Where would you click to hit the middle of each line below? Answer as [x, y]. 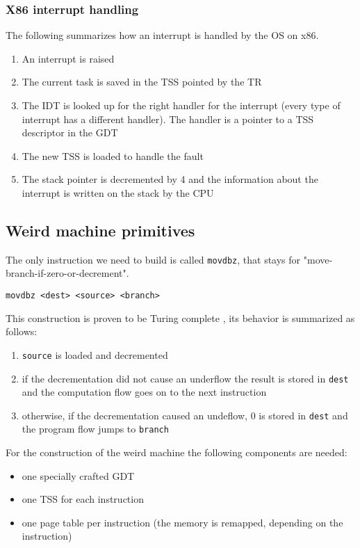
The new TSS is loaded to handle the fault [113, 155]
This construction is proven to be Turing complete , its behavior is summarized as [180, 317]
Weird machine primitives [100, 230]
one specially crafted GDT [78, 475]
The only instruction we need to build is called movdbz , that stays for [153, 259]
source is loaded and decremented [95, 354]
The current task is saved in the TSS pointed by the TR [142, 82]
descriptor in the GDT [70, 132]
